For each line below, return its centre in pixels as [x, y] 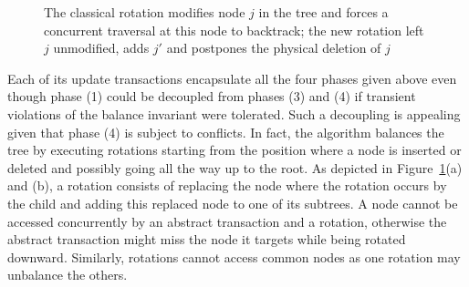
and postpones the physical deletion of [274, 48]
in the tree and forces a [323, 12]
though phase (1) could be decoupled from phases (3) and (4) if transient [212, 96]
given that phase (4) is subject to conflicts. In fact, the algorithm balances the [226, 132]
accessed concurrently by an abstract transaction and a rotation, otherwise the [227, 221]
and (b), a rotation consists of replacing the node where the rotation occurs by [227, 185]
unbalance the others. [68, 275]
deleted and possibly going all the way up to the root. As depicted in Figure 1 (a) [235, 167]
